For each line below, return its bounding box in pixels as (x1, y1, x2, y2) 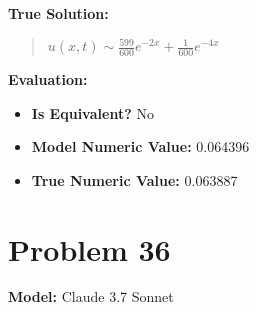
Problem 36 (8, 228, 171, 269)
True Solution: (8, 3, 109, 23)
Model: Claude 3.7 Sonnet (8, 286, 174, 307)
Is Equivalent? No (31, 102, 154, 123)
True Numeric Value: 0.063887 (31, 169, 238, 190)
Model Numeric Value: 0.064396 (31, 136, 250, 157)
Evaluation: (8, 68, 88, 89)
